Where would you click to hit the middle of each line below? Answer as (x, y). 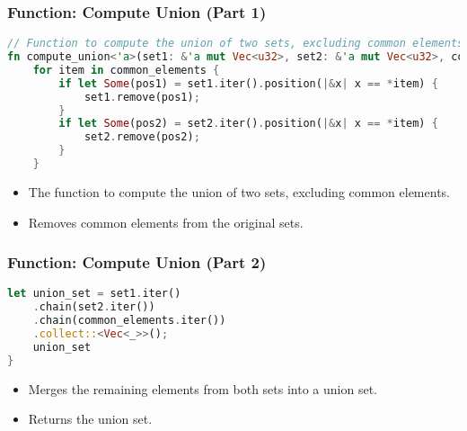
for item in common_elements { (126, 70)
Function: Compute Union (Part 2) (137, 262)
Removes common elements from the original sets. (166, 222)
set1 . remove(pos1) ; (142, 97)
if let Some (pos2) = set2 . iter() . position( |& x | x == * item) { (248, 124)
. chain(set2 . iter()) (94, 307)
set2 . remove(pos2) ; (142, 137)
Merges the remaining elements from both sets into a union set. (203, 388)
